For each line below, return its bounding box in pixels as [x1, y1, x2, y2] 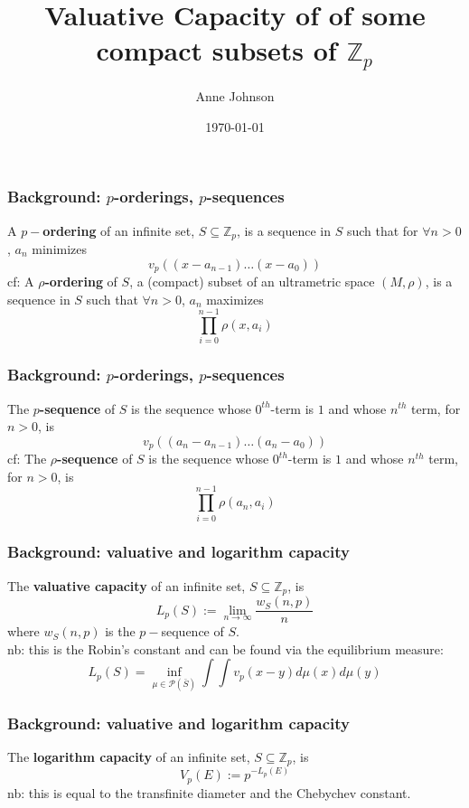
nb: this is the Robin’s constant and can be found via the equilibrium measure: [7, 639, 444, 658]
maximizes [206, 289, 264, 308]
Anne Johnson [195, 87, 275, 106]
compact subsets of [96, 32, 337, 69]
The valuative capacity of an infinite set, [7, 576, 246, 595]
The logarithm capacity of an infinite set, [7, 747, 250, 766]
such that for [346, 221, 418, 240]
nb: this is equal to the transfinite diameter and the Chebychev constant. [7, 783, 411, 802]
